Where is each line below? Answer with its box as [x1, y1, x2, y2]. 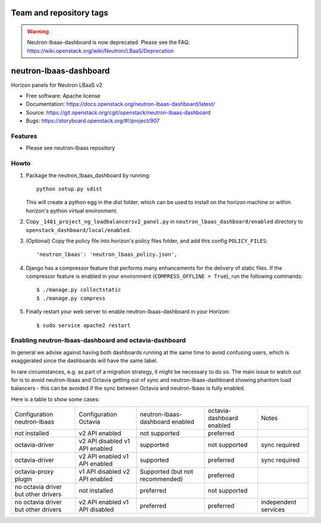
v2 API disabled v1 [78, 437, 130, 446]
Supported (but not [140, 468, 193, 476]
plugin [14, 475, 33, 483]
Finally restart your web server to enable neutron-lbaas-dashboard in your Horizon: [26, 308, 230, 315]
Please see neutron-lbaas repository [26, 145, 115, 152]
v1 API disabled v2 [78, 468, 130, 476]
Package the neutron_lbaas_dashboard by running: [26, 171, 151, 178]
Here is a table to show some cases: [11, 396, 100, 403]
